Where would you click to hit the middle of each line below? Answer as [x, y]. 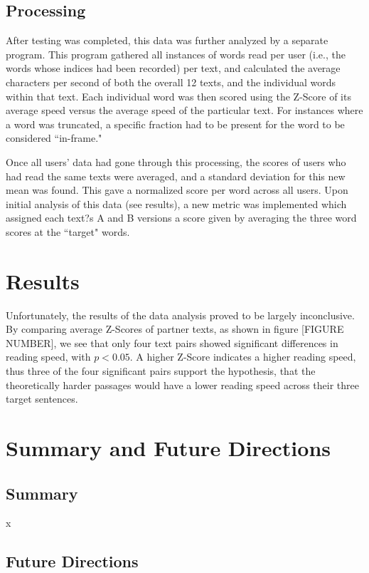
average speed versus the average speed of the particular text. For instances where [184, 110]
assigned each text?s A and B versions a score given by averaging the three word [181, 218]
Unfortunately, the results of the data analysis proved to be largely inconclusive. [180, 315]
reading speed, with [48, 357]
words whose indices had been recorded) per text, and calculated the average [173, 68]
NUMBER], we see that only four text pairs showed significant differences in [172, 342]
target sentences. [42, 399]
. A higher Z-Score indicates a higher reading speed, [243, 357]
